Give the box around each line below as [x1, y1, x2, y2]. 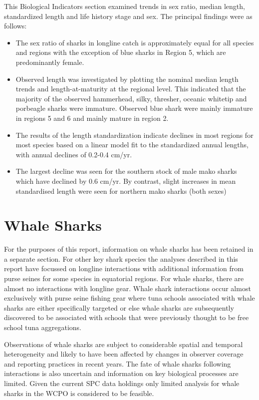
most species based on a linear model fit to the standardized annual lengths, [15, 139, 249, 150]
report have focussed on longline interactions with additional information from [4, 263, 244, 274]
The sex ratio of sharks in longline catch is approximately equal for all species [15, 37, 254, 47]
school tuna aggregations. [4, 322, 81, 332]
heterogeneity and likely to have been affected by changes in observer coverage [4, 349, 244, 359]
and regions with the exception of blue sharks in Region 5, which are [15, 47, 226, 57]
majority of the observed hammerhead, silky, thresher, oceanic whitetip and [15, 93, 247, 103]
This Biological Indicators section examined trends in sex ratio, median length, [4, 1, 245, 11]
